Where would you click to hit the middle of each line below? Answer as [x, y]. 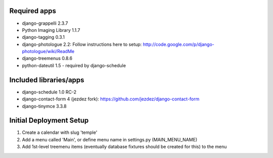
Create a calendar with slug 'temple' [60, 133]
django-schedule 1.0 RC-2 [49, 92]
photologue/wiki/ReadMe [48, 51]
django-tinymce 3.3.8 [44, 106]
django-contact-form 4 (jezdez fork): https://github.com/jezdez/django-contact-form [111, 99]
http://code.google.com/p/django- [178, 44]
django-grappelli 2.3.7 [45, 23]
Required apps [33, 11]
